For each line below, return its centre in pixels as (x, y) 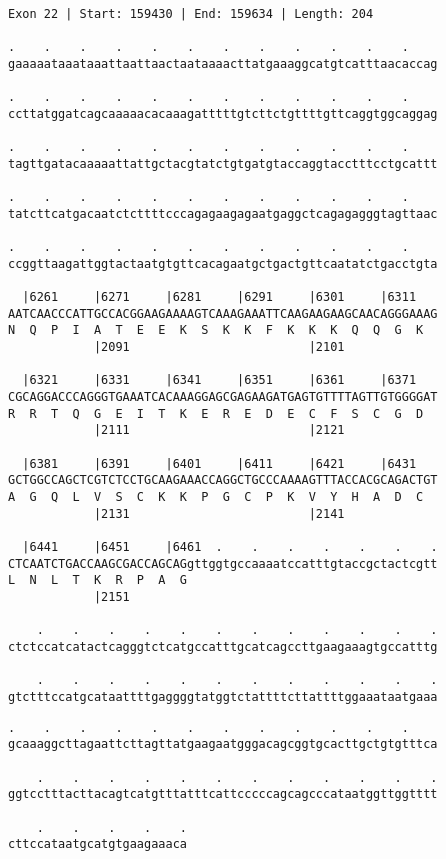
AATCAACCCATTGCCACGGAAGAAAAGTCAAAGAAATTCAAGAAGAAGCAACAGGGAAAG (223, 313)
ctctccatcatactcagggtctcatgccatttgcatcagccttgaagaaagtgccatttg (223, 646)
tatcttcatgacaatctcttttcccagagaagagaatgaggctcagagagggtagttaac (223, 213)
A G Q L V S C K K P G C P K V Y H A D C (216, 497)
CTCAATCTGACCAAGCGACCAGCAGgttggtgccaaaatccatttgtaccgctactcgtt (223, 563)
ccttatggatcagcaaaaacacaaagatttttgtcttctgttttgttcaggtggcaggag (223, 113)
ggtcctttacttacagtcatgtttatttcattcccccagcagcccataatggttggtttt (223, 794)
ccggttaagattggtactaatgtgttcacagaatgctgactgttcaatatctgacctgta (223, 263)
